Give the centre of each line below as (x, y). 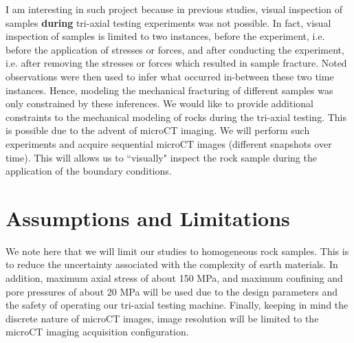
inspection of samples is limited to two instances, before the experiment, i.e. (165, 36)
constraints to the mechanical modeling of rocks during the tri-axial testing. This (176, 117)
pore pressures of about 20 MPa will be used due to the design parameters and (172, 291)
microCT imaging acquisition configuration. (97, 332)
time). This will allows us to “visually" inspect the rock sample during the (161, 157)
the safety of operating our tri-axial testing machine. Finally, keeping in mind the (177, 305)
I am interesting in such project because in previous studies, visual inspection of (174, 9)
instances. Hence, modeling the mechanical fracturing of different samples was (169, 90)
